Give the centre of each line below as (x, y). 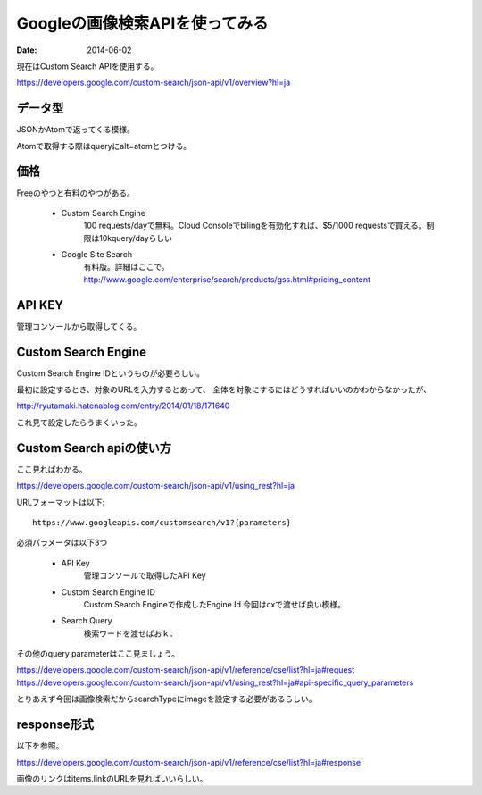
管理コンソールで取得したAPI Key (145, 575)
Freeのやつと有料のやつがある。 (76, 193)
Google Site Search (97, 255)
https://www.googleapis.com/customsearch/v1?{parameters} (162, 522)
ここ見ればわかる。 (52, 469)
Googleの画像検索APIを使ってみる (142, 23)
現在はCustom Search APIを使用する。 (87, 66)
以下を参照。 (40, 746)
